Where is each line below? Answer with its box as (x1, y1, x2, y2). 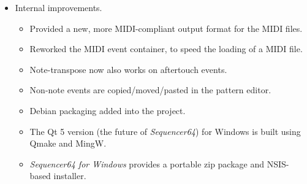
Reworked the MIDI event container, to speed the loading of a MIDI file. (29, 42, 303, 55)
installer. (53, 169, 86, 182)
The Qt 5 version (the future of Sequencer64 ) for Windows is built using (29, 125, 301, 137)
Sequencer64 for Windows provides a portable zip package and (29, 157, 265, 170)
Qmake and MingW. (29, 137, 107, 150)
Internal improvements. (15, 1, 102, 13)
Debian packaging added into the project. (29, 104, 186, 117)
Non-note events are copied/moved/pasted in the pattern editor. (29, 83, 271, 96)
